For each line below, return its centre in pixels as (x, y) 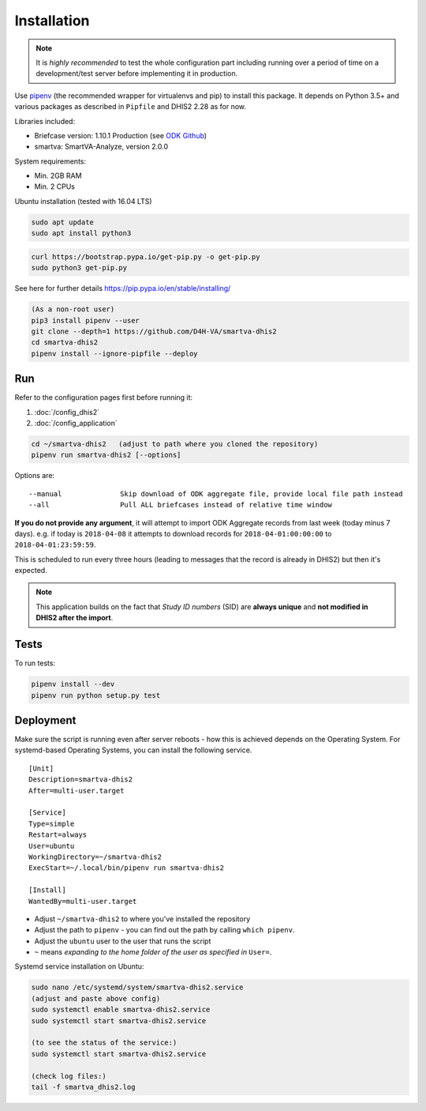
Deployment (45, 720)
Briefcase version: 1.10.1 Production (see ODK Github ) (121, 135)
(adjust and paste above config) (96, 998)
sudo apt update (63, 222)
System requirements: (50, 161)
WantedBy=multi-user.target (83, 901)
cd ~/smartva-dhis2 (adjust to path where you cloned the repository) (175, 444)
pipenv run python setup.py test (96, 695)
